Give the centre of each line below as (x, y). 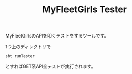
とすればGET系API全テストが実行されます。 (50, 66)
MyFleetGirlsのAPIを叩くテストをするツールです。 (57, 36)
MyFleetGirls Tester (85, 9)
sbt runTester (20, 56)
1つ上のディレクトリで (28, 47)
